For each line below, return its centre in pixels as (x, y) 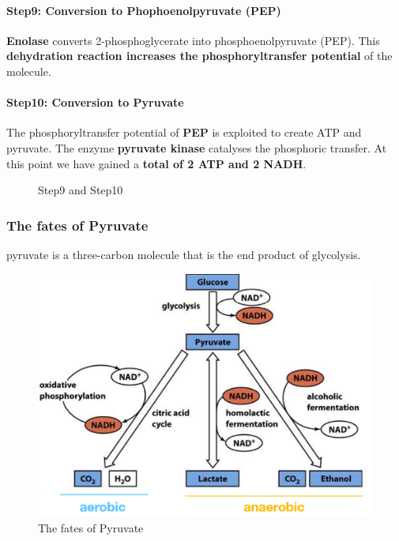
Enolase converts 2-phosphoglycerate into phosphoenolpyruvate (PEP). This (193, 40)
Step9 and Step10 (81, 190)
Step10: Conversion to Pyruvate (95, 102)
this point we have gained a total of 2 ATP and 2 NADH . (156, 163)
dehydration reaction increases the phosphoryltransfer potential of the (199, 56)
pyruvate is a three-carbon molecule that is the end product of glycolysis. (184, 254)
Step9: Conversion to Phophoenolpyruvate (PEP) (144, 10)
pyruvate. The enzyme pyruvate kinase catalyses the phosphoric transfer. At (197, 147)
